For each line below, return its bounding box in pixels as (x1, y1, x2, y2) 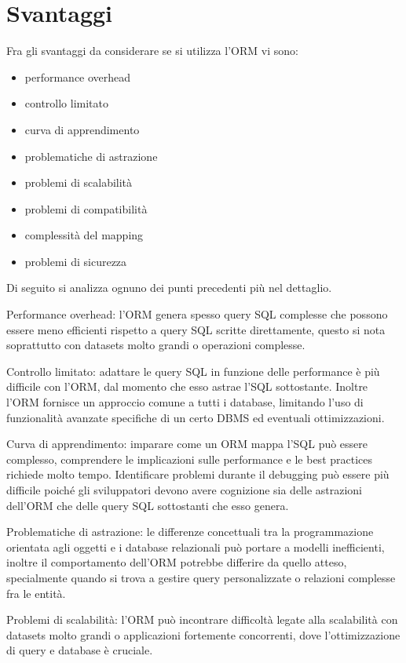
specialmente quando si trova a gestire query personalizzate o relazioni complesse (6, 569, 396, 585)
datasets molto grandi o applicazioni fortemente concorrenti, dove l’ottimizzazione (6, 626, 401, 643)
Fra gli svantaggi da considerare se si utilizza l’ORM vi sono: (6, 42, 298, 59)
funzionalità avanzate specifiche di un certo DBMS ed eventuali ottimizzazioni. (6, 409, 385, 425)
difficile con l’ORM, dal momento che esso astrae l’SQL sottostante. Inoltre (6, 378, 368, 395)
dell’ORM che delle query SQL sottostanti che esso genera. (6, 497, 289, 513)
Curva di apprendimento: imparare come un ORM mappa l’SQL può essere (6, 435, 368, 452)
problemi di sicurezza (24, 253, 127, 269)
